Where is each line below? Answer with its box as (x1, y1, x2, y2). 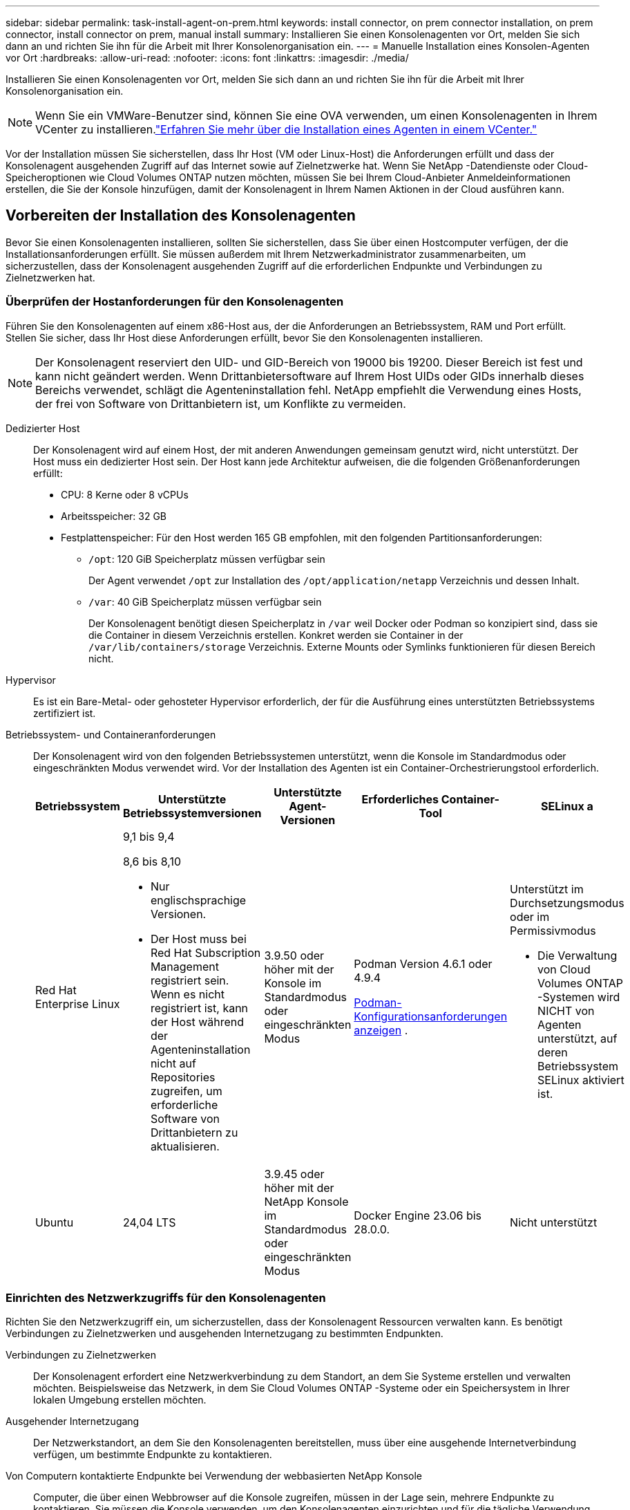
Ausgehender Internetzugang (6, 1415, 140, 1428)
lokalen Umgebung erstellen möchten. (33, 1394, 207, 1406)
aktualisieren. (150, 1139, 220, 1153)
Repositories (150, 1070, 216, 1084)
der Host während (150, 1014, 245, 1029)
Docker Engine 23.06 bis (354, 1208, 482, 1222)
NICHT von (537, 1003, 595, 1018)
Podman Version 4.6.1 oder (354, 956, 493, 971)
